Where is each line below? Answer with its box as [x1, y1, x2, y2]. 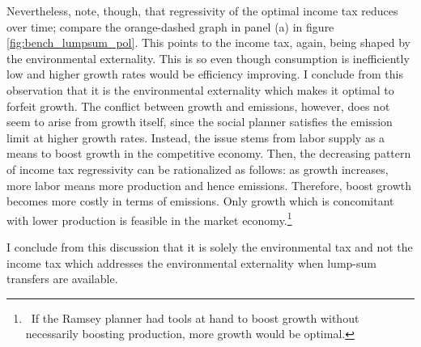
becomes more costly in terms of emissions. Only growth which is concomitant [6, 193, 394, 209]
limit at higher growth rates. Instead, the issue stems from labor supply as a [6, 129, 385, 146]
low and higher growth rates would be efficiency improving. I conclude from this [6, 66, 403, 83]
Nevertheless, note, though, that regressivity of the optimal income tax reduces [6, 2, 398, 19]
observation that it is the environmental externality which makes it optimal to [6, 81, 394, 98]
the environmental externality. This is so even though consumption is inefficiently [6, 49, 410, 66]
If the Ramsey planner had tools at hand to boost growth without [31, 309, 359, 326]
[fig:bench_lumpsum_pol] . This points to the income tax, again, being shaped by [6, 34, 410, 51]
